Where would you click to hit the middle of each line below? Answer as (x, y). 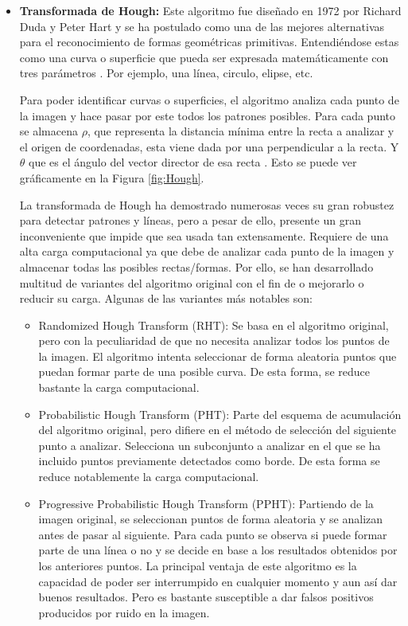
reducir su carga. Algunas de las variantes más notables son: (166, 298)
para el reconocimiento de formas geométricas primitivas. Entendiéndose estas (209, 42)
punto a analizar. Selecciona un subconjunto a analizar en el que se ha (210, 445)
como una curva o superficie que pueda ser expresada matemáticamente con (204, 57)
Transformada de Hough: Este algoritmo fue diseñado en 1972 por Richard (210, 10)
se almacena (49, 131)
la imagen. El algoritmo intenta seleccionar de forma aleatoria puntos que (218, 356)
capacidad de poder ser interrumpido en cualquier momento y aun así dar (218, 581)
